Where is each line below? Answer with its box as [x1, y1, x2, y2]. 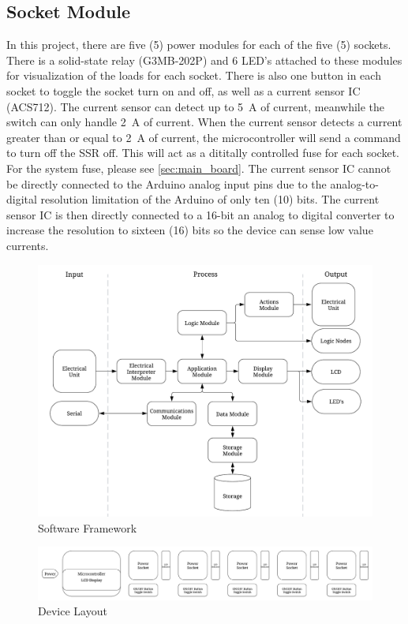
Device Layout [38, 603, 107, 619]
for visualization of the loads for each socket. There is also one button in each [6, 67, 381, 84]
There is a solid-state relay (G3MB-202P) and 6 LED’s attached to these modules [6, 51, 402, 68]
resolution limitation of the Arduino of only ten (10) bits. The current [40, 191, 380, 207]
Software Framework [38, 519, 137, 536]
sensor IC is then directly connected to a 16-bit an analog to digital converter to [6, 206, 395, 222]
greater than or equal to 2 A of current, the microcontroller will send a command [6, 129, 401, 145]
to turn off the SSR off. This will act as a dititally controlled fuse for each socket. [6, 144, 399, 161]
